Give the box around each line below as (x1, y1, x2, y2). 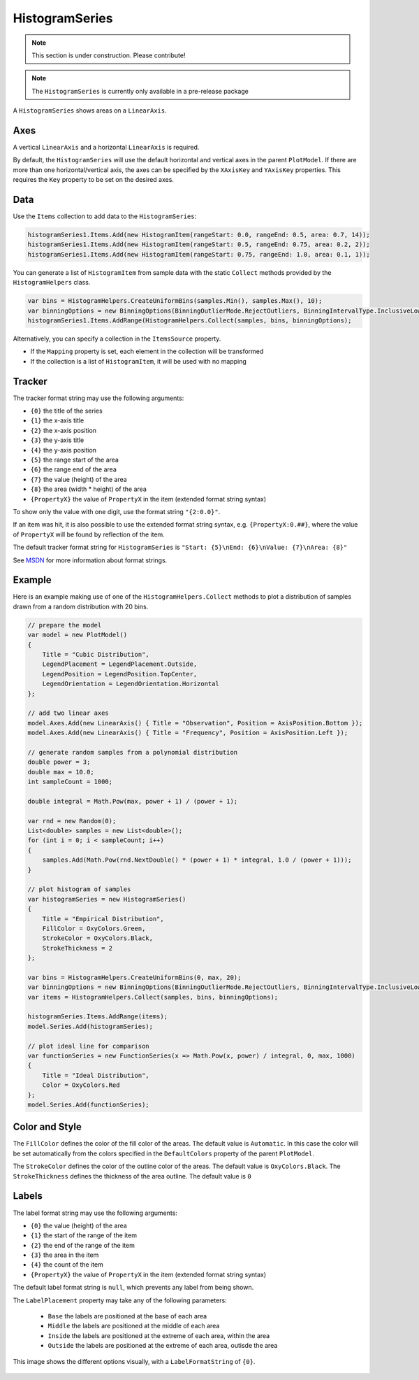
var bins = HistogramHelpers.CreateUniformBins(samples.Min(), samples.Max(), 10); (27, 297, 323, 305)
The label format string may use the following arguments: (13, 1209, 178, 1217)
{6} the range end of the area (30, 465, 117, 474)
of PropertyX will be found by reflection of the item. (13, 530, 166, 539)
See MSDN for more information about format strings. (13, 556, 168, 564)
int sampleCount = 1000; (27, 778, 113, 786)
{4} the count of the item (30, 1260, 104, 1269)
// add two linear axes (27, 709, 110, 717)
